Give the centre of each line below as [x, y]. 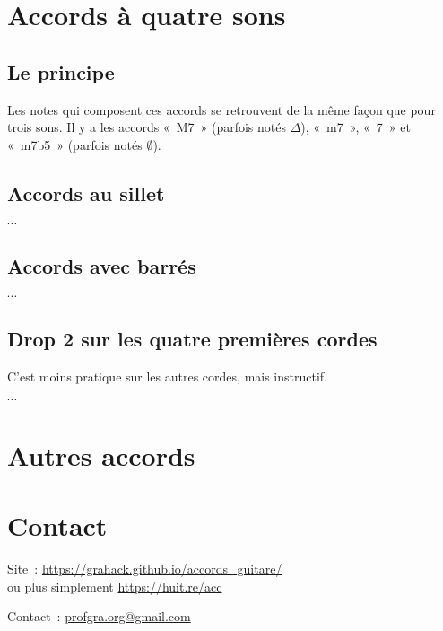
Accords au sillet [86, 193]
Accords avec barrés [102, 265]
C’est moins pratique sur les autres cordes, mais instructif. [168, 376]
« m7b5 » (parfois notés [75, 144]
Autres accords [101, 455]
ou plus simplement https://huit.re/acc [115, 586]
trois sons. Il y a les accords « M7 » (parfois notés [147, 127]
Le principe [61, 71]
